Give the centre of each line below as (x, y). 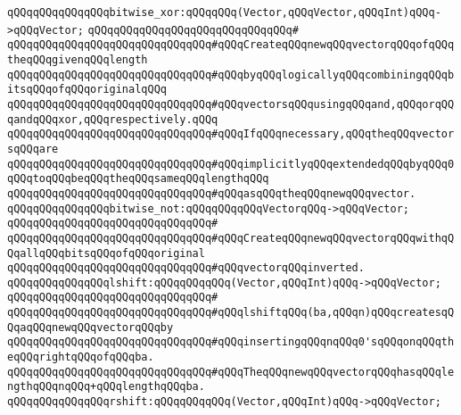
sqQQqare (33, 149)
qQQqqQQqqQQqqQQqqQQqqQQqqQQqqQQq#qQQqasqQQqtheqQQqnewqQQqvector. (212, 193)
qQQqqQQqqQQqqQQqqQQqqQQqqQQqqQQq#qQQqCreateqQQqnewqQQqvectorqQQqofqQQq (231, 45)
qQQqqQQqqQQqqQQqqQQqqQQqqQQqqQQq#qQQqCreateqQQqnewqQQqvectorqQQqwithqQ (231, 238)
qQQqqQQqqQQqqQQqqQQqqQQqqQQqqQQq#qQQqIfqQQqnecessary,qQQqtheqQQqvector (231, 134)
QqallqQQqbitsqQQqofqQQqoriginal (106, 253)
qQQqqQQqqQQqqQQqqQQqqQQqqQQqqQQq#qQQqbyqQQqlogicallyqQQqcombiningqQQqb (231, 75)
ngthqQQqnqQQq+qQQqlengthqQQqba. (106, 387)
